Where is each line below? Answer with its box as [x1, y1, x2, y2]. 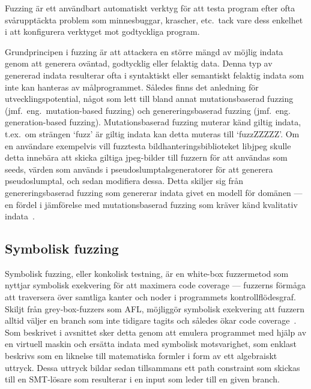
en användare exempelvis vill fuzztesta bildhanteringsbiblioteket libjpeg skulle [5, 139, 291, 152]
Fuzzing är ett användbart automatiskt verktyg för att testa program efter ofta [5, 2, 295, 14]
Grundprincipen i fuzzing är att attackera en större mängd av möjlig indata [5, 45, 283, 58]
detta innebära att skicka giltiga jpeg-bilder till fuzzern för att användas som [5, 151, 288, 164]
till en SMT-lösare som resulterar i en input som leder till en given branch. [5, 373, 280, 385]
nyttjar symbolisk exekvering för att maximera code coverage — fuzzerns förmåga [5, 279, 306, 291]
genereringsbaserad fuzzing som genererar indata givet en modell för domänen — [5, 186, 303, 198]
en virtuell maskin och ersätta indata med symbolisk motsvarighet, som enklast [5, 337, 297, 350]
